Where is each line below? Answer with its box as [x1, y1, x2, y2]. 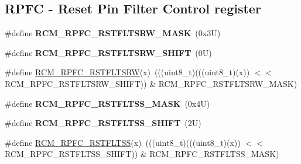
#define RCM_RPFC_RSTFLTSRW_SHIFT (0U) [5, 46, 212, 58]
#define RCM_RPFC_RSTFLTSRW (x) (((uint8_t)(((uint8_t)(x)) [5, 66, 250, 78]
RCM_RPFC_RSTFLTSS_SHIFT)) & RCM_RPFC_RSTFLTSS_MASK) [5, 148, 279, 160]
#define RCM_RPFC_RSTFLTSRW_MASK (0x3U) [5, 27, 221, 39]
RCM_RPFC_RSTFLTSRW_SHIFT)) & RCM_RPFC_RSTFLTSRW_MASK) [5, 77, 297, 89]
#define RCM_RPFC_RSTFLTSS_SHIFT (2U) [5, 117, 201, 129]
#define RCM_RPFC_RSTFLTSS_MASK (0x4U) [5, 97, 210, 109]
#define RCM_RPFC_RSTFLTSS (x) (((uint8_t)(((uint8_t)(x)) [5, 136, 241, 148]
